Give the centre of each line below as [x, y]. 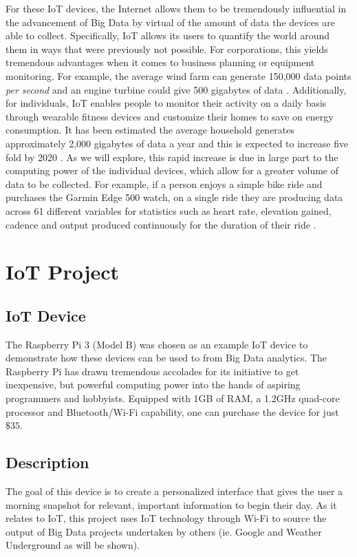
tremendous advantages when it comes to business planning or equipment [160, 62]
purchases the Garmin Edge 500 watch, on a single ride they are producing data [174, 197]
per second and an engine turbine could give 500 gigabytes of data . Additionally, [176, 89]
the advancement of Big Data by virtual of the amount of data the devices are [170, 22]
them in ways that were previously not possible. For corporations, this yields [167, 49]
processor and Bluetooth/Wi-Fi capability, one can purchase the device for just [172, 411]
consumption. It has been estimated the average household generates [150, 130]
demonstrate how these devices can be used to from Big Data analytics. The [166, 358]
